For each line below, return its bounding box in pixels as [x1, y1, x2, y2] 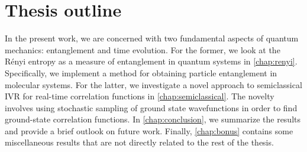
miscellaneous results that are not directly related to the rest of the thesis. [5, 136, 274, 148]
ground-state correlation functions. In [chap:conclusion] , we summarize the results [5, 113, 301, 125]
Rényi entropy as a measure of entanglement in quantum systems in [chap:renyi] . [5, 55, 298, 67]
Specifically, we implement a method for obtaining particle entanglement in [5, 66, 277, 79]
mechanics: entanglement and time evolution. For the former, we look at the [5, 43, 280, 56]
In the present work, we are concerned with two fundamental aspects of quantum [5, 32, 299, 44]
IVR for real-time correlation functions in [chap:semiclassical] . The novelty [5, 90, 274, 102]
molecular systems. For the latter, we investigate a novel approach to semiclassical [5, 78, 302, 90]
